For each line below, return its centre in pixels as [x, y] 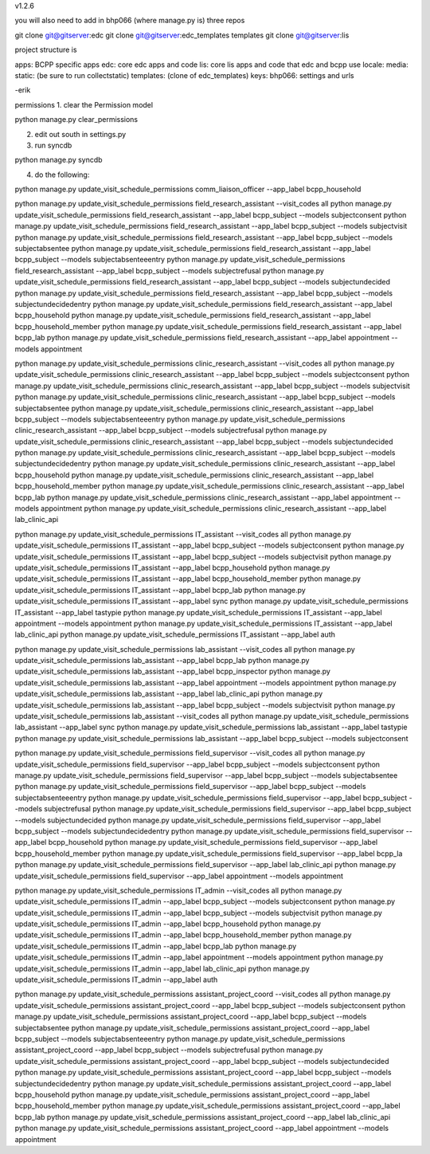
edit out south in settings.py [80, 134]
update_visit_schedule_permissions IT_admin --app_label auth [116, 979]
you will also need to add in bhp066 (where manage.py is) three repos [130, 21]
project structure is [46, 50]
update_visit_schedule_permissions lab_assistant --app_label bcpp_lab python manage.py [162, 661]
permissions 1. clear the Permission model [84, 104]
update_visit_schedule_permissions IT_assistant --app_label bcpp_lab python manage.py [160, 590]
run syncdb [53, 145]
